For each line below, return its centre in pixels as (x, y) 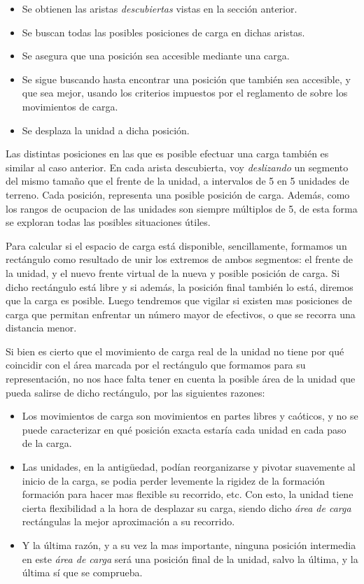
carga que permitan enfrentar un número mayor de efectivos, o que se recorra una (181, 314)
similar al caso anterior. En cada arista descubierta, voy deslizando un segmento (177, 167)
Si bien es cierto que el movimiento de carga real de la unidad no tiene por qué (175, 351)
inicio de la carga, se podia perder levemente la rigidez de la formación (174, 480)
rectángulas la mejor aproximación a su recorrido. (128, 521)
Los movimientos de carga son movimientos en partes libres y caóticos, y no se (190, 416)
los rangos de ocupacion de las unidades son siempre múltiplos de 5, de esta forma (182, 208)
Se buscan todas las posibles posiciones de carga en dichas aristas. (163, 32)
